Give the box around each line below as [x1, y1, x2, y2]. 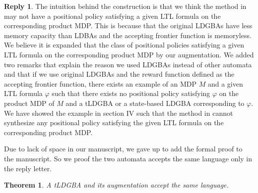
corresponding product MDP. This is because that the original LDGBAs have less [4, 20, 253, 31]
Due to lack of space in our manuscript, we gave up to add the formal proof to [4, 144, 243, 154]
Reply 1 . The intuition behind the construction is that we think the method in [4, 1, 247, 11]
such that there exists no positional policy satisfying [52, 88, 210, 98]
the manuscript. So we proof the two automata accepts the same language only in [4, 153, 252, 163]
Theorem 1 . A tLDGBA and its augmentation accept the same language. [4, 180, 229, 190]
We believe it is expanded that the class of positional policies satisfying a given [4, 40, 244, 50]
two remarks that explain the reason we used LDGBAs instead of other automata [4, 59, 252, 69]
